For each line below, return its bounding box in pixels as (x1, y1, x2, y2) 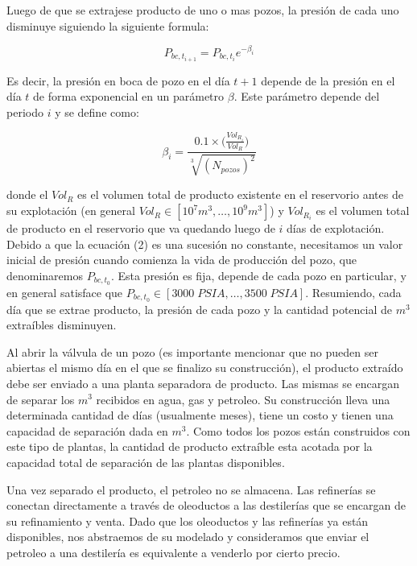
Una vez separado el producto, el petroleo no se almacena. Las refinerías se (6, 481, 376, 498)
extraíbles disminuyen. (6, 316, 117, 333)
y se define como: (55, 103, 139, 120)
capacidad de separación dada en (6, 422, 168, 439)
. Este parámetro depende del (233, 88, 380, 105)
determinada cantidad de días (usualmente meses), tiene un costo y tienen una (6, 407, 394, 423)
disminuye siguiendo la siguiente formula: (6, 17, 209, 34)
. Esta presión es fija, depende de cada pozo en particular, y (110, 266, 407, 283)
